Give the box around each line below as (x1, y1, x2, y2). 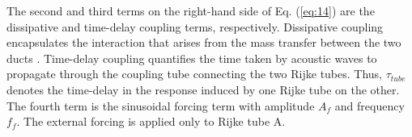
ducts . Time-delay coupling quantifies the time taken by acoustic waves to (6, 49, 377, 66)
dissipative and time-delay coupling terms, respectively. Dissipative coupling (6, 18, 384, 35)
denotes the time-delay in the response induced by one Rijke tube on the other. (6, 81, 400, 98)
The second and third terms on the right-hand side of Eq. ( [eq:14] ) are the (6, 2, 375, 19)
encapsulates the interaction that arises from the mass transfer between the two (6, 34, 401, 51)
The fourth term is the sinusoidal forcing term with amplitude (6, 97, 315, 114)
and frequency (334, 97, 405, 114)
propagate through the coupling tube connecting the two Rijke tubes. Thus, (6, 65, 383, 82)
